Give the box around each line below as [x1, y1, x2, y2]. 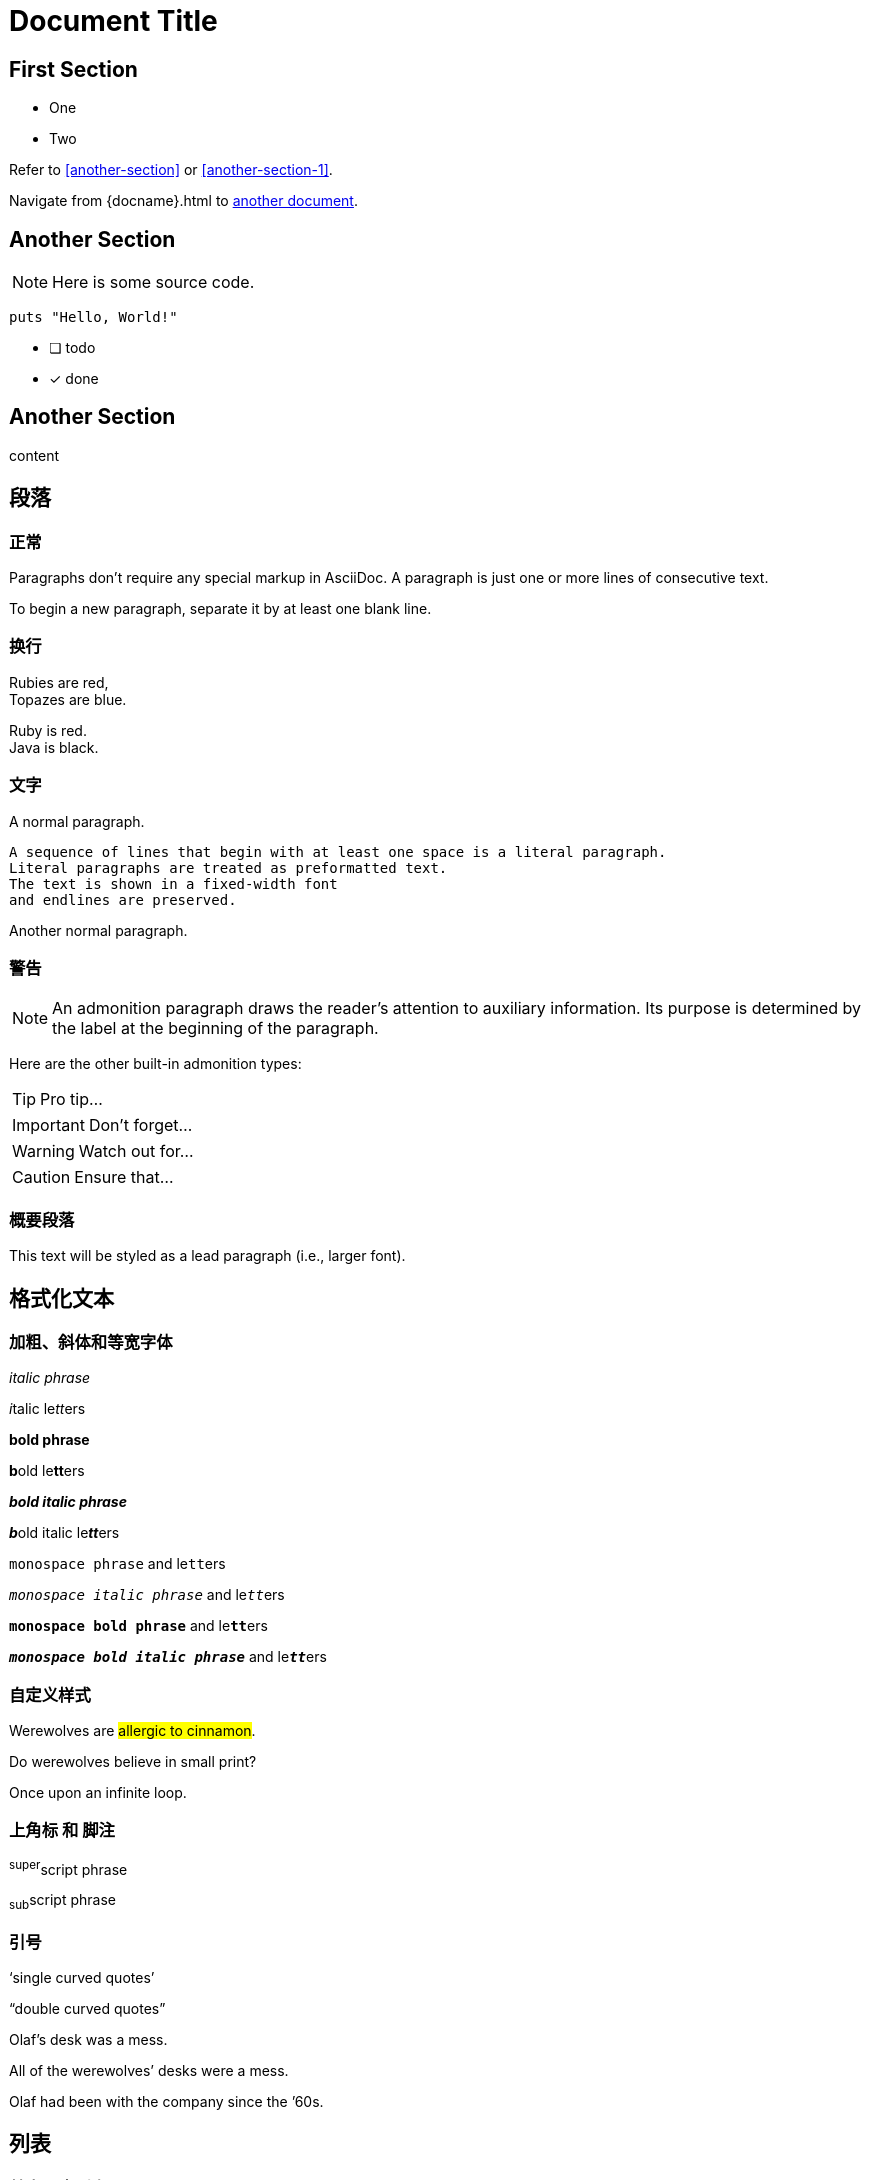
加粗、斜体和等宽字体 [9, 1331, 173, 1352]
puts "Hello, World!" [9, 309, 178, 326]
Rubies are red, [9, 673, 109, 691]
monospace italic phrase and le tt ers [9, 1586, 285, 1604]
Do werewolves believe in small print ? [9, 1753, 257, 1771]
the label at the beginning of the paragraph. [52, 1018, 379, 1039]
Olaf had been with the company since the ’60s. [9, 2093, 324, 2110]
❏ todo [49, 339, 96, 357]
